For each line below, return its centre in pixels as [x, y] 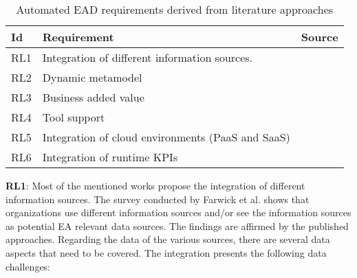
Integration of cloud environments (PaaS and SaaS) [166, 137]
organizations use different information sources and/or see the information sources [178, 212]
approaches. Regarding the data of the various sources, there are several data [168, 239]
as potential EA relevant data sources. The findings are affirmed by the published [177, 225]
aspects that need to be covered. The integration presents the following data [166, 252]
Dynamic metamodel [92, 77]
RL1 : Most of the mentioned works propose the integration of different [155, 185]
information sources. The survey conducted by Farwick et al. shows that [158, 199]
